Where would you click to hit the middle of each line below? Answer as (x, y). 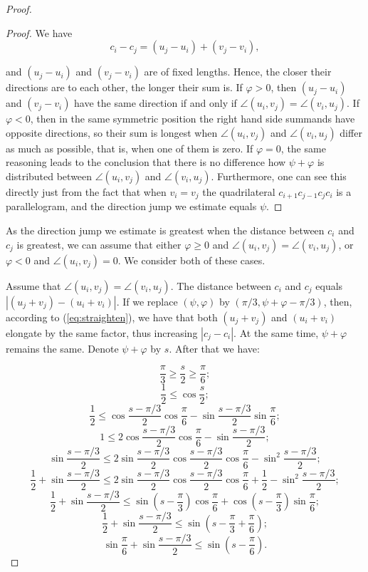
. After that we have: (214, 348)
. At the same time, (276, 332)
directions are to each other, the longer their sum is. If (124, 87)
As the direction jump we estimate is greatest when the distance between (165, 230)
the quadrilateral (239, 191)
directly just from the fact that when (86, 191)
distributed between (49, 176)
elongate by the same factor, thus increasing (102, 332)
